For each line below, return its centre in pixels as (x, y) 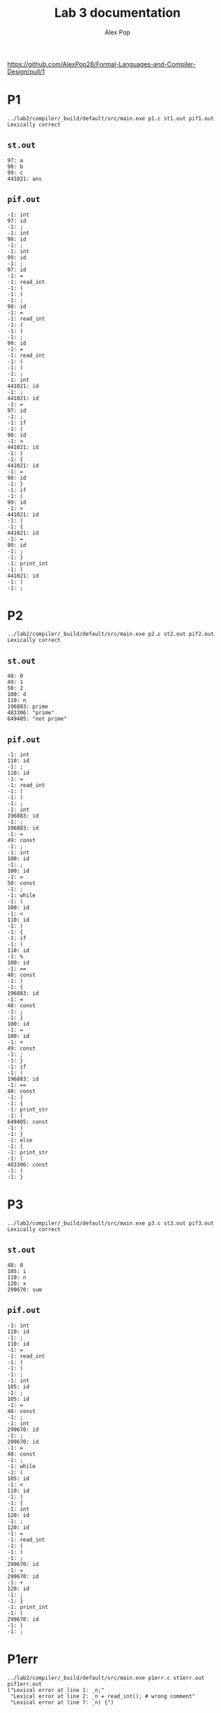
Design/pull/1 (26, 71)
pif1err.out (24, 1684)
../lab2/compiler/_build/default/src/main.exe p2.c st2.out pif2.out (111, 634)
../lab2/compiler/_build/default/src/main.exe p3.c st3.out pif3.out (111, 1223)
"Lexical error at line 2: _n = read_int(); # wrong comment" (103, 1696)
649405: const (28, 1122)
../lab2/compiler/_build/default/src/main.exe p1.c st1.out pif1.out (111, 118)
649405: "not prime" (37, 719)
